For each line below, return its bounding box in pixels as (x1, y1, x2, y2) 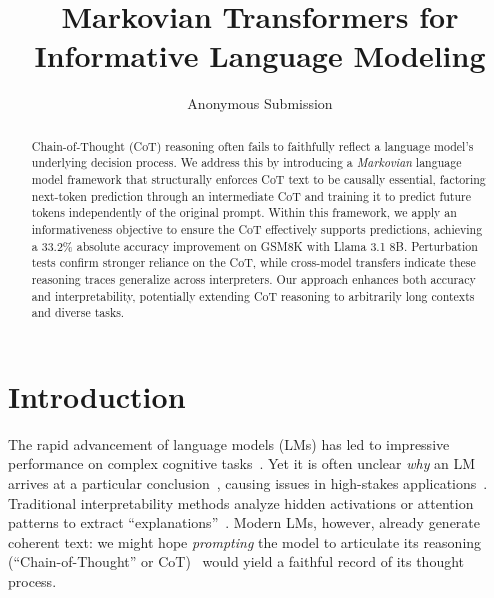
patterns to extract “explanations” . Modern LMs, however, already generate (8, 512, 481, 533)
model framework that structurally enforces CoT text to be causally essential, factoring (31, 171, 486, 188)
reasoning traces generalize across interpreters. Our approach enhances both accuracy (31, 270, 476, 287)
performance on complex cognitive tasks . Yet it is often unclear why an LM (8, 453, 476, 474)
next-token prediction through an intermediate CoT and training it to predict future (31, 187, 472, 204)
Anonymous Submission (187, 93, 333, 114)
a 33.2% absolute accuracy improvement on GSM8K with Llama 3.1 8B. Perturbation (31, 237, 478, 254)
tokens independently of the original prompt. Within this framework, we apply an (31, 204, 457, 221)
